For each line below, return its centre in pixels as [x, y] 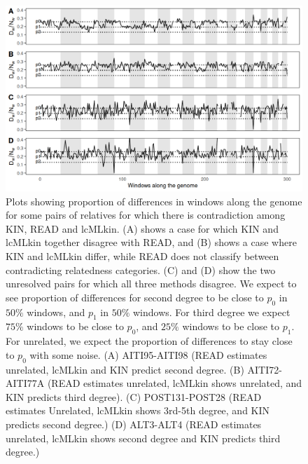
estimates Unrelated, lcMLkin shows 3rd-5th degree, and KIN [138, 410]
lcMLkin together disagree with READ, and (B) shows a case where [151, 242]
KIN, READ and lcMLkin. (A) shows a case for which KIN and [142, 228]
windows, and [56, 312]
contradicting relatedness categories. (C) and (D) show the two [141, 269]
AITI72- [265, 369]
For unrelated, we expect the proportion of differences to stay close [149, 341]
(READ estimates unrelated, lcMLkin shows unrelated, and [175, 383]
